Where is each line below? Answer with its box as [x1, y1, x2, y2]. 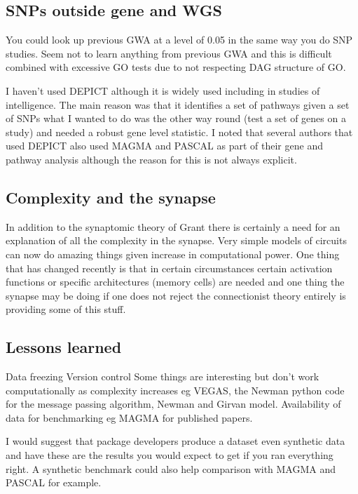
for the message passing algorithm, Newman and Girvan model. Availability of [6, 396, 341, 411]
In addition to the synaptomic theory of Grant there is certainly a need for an [6, 219, 340, 234]
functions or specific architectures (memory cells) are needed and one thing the [6, 274, 345, 289]
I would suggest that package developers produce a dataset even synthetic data [6, 434, 345, 448]
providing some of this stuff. [6, 302, 126, 316]
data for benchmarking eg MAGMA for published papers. [6, 410, 253, 425]
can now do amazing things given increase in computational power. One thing [6, 246, 340, 261]
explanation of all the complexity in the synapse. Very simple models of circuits [6, 233, 347, 248]
